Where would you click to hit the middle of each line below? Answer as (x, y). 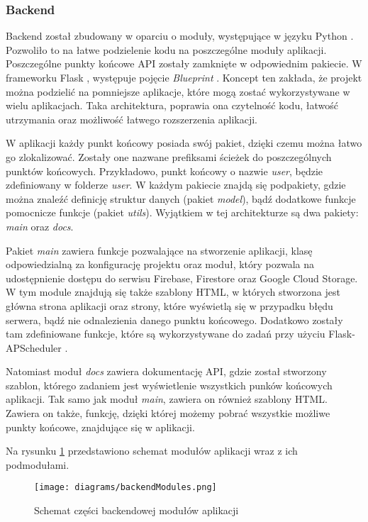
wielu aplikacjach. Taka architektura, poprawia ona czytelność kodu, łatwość (172, 105)
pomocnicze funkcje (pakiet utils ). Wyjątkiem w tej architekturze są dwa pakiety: (182, 212)
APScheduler (34, 347)
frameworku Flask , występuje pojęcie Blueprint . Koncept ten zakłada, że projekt (184, 77)
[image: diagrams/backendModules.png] (126, 488)
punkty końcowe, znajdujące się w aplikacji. (100, 427)
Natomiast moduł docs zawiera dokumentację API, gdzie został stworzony (166, 371)
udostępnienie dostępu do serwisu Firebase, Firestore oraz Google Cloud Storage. (182, 278)
